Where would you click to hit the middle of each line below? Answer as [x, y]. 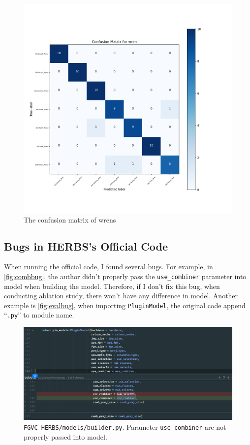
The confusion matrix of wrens [70, 219]
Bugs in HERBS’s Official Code [86, 246]
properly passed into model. [65, 436]
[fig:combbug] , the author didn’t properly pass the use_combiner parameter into [125, 276]
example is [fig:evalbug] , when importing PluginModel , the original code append [125, 305]
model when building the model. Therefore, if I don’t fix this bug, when [112, 286]
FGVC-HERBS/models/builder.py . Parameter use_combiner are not [125, 427]
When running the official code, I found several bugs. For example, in [109, 267]
